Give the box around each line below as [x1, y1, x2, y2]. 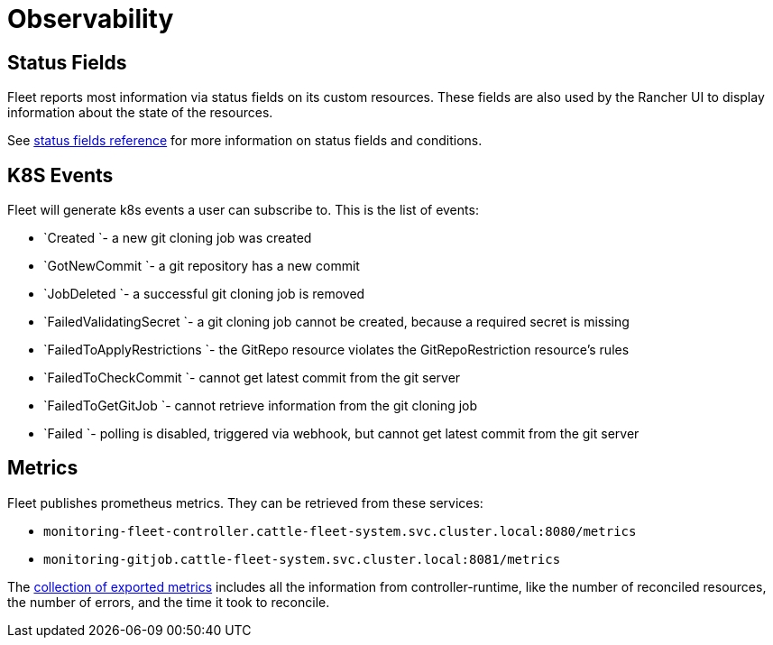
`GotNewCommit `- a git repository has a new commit [43, 258, 360, 274]
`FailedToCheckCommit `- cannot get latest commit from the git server [43, 370, 461, 386]
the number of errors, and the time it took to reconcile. [7, 594, 330, 610]
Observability [7, 4, 174, 34]
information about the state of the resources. [7, 105, 273, 121]
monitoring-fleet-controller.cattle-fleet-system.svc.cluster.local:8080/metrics [43, 523, 637, 539]
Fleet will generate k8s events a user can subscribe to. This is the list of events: [7, 202, 479, 218]
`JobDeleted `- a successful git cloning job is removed [43, 286, 365, 302]
